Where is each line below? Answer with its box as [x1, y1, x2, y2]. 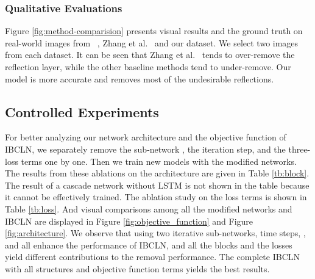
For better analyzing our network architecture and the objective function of [5, 131, 286, 143]
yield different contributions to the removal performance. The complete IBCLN [5, 250, 300, 263]
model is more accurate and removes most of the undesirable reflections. [5, 72, 274, 85]
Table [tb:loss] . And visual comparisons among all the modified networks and [5, 202, 292, 215]
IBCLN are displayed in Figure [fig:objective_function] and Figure [5, 214, 253, 227]
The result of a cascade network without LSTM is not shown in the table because [5, 178, 310, 191]
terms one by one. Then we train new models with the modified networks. [21, 154, 297, 167]
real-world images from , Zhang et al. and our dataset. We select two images [5, 36, 299, 49]
